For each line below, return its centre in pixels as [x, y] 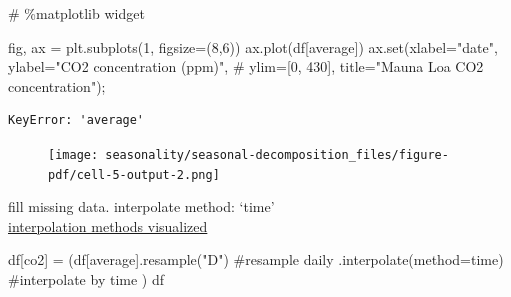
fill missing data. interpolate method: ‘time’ [141, 206]
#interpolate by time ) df [86, 279]
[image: [73, 154]
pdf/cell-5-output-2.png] [134, 174]
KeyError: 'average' [76, 120]
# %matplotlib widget [76, 13]
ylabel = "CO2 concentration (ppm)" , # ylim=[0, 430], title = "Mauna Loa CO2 [246, 66]
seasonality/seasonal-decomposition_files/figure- [277, 154]
